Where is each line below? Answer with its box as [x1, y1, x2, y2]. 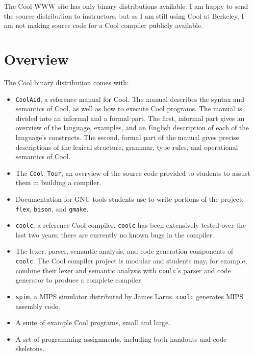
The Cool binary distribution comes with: [4, 77, 129, 87]
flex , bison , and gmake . [15, 203, 89, 213]
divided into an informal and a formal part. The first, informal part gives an [15, 113, 245, 123]
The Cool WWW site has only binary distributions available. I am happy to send [4, 1, 248, 11]
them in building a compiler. [15, 177, 102, 188]
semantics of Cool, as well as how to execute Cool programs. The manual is [15, 103, 242, 114]
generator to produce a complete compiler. [15, 275, 143, 285]
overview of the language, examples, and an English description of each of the [15, 122, 249, 133]
